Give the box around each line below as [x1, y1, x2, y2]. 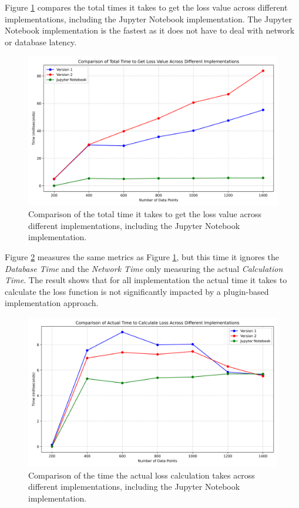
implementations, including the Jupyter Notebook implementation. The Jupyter [5, 12, 293, 25]
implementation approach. [5, 297, 99, 309]
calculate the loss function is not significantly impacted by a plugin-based [5, 285, 269, 297]
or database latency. [5, 35, 77, 48]
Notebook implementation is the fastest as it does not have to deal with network [5, 24, 295, 36]
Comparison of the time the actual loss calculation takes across [28, 469, 255, 481]
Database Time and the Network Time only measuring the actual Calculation [5, 262, 283, 274]
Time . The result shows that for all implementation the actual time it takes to [5, 274, 287, 286]
